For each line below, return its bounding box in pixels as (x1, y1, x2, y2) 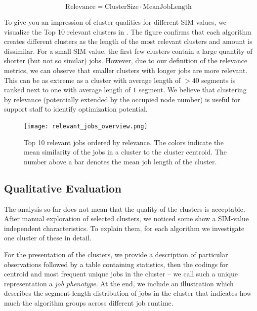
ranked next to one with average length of (4, 84, 131, 95)
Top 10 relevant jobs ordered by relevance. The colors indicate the (24, 137, 224, 147)
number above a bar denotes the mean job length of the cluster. (24, 156, 217, 166)
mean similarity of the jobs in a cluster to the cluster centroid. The (24, 147, 227, 157)
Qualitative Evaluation (4, 180, 122, 195)
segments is (201, 75, 236, 85)
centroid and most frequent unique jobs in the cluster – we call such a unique (4, 269, 238, 279)
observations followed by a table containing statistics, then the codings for (4, 259, 228, 269)
